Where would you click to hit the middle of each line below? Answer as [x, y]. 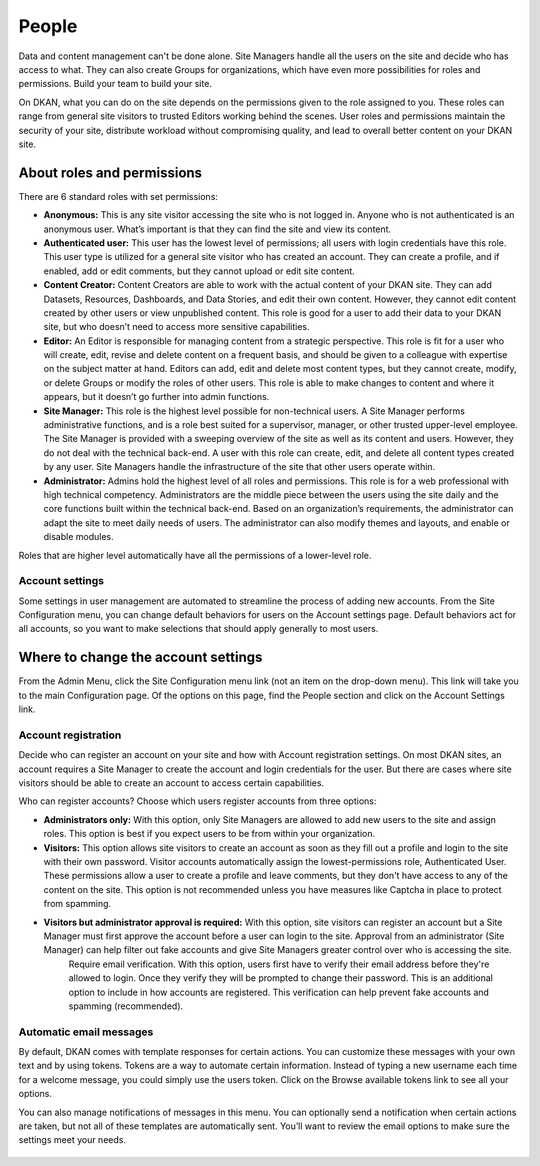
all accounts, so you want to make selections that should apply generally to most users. [198, 629]
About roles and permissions [110, 172]
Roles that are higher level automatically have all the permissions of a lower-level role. [195, 555]
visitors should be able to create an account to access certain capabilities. [171, 783]
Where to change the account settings [140, 657]
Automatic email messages [86, 1032]
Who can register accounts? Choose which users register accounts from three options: [197, 801]
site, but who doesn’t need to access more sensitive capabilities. [176, 327]
